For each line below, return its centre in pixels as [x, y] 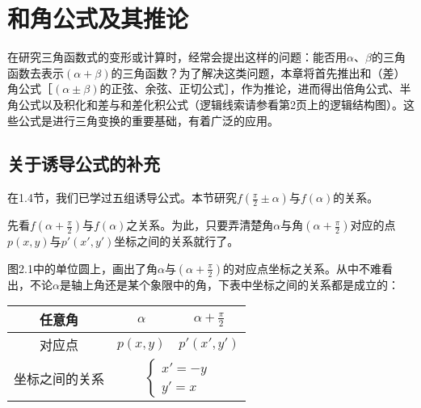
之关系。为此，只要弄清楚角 [200, 225]
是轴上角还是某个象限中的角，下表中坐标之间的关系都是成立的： [229, 284]
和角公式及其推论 [98, 18]
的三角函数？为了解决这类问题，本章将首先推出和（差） [258, 72]
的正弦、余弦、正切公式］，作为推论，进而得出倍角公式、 [250, 88]
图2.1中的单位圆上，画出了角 [82, 268]
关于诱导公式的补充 [84, 164]
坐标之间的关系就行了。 [177, 241]
